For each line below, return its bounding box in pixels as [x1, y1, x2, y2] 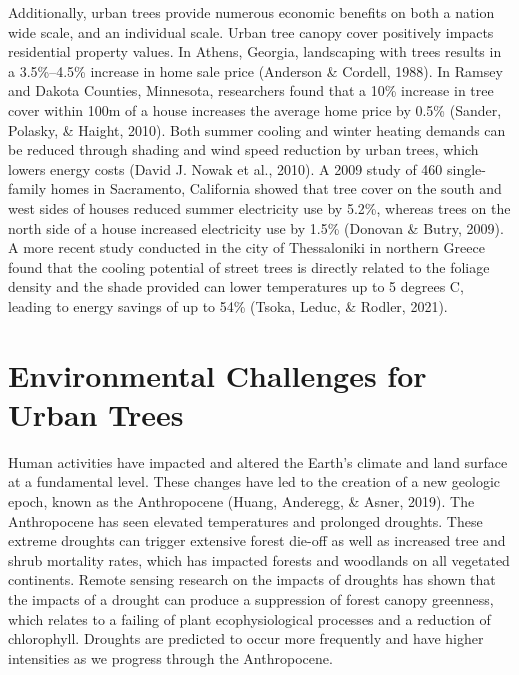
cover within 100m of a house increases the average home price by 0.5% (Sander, [8, 99, 502, 120]
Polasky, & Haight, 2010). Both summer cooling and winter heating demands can [8, 119, 506, 140]
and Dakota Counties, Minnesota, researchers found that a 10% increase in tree [8, 80, 494, 101]
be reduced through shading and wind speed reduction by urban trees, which [8, 139, 479, 160]
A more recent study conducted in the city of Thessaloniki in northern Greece [8, 237, 485, 258]
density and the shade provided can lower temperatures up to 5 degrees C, [8, 276, 464, 297]
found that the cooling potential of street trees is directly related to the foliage [8, 256, 490, 277]
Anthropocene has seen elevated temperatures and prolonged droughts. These [8, 510, 483, 531]
